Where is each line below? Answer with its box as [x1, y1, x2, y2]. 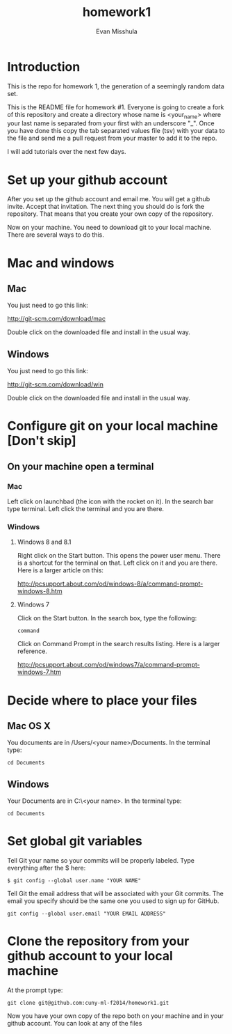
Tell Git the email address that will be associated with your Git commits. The [7, 889, 224, 898]
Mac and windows [7, 255, 115, 271]
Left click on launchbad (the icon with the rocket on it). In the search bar [7, 497, 214, 506]
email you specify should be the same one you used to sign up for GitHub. [7, 897, 219, 905]
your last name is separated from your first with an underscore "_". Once [7, 119, 215, 127]
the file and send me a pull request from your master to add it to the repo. [7, 134, 217, 143]
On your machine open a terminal [7, 460, 154, 472]
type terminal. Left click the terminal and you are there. [7, 505, 165, 513]
